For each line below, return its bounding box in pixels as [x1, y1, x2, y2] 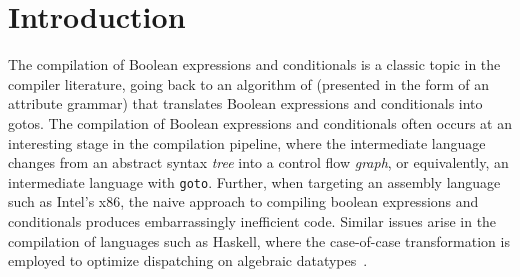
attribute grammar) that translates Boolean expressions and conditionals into [8, 93, 483, 114]
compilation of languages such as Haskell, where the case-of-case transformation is [8, 230, 510, 251]
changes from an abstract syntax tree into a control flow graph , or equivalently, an [8, 152, 509, 173]
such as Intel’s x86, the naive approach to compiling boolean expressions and [8, 191, 479, 212]
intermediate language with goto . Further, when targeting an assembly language [8, 171, 501, 192]
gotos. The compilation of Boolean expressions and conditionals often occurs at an [8, 112, 512, 133]
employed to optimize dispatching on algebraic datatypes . [8, 250, 368, 271]
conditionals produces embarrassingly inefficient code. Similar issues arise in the [8, 210, 497, 231]
